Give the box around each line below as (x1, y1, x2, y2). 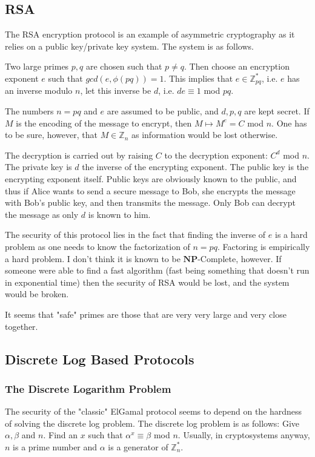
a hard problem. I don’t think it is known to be (5, 252, 181, 265)
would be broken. (5, 288, 69, 300)
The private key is (5, 160, 72, 173)
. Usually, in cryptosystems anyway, (177, 429, 310, 441)
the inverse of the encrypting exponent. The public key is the (82, 160, 309, 173)
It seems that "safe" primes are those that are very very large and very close (5, 307, 287, 320)
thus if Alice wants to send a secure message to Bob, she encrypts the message (5, 184, 296, 197)
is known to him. (88, 208, 151, 220)
